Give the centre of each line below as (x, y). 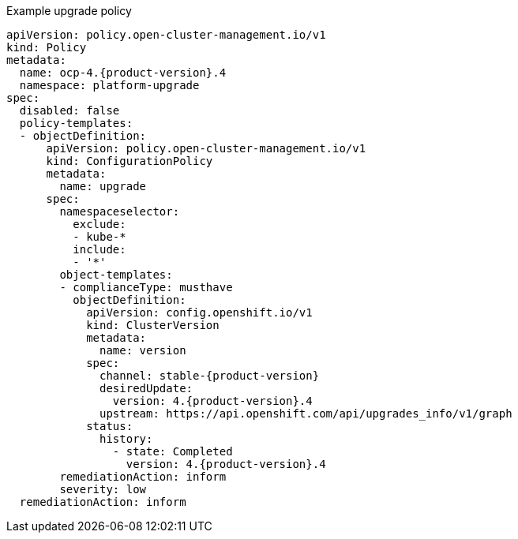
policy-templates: (76, 123)
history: (126, 439)
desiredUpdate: (146, 388)
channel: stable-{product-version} (210, 376)
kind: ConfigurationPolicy (129, 161)
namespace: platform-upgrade (109, 85)
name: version (143, 350)
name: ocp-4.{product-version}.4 (123, 73)
